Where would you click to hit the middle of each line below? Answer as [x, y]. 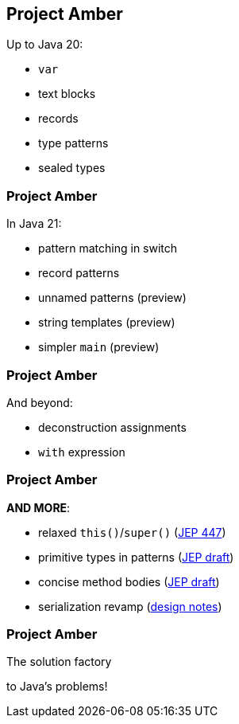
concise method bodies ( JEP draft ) [129, 581]
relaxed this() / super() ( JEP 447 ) [132, 532]
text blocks [67, 94]
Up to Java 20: [45, 45]
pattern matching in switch [108, 249]
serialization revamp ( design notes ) [130, 606]
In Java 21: [34, 224]
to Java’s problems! [57, 687]
